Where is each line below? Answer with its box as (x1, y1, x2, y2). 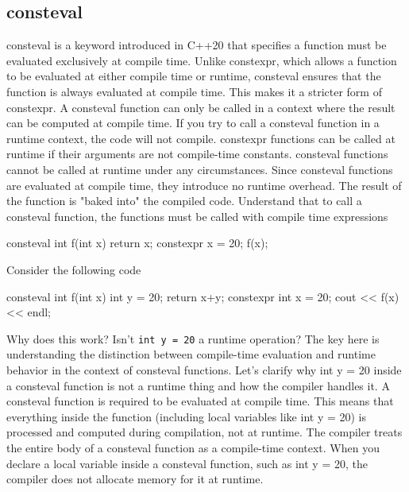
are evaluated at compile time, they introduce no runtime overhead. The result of (6, 176, 402, 193)
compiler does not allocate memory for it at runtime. (6, 471, 264, 487)
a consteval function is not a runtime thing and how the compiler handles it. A (6, 377, 390, 393)
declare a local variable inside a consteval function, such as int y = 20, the (6, 455, 368, 471)
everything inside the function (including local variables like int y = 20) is (6, 408, 367, 424)
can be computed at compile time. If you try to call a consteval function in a (6, 114, 380, 131)
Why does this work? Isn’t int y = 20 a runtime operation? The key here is (6, 330, 380, 347)
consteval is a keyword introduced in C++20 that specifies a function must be (6, 37, 387, 53)
